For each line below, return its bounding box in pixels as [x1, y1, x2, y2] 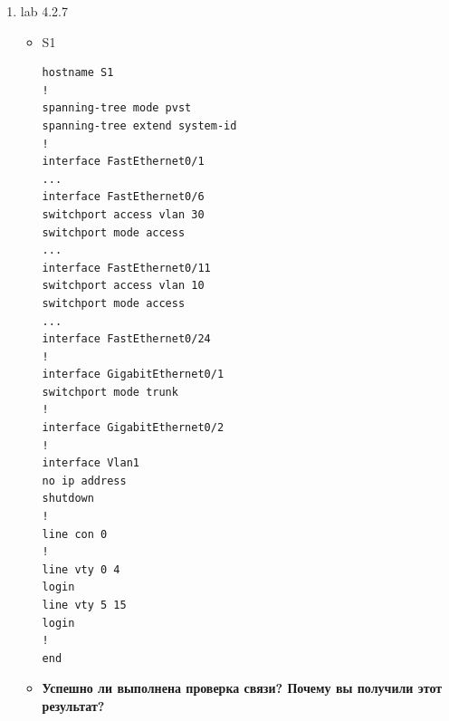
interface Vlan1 [42, 457, 139, 470]
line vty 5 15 [42, 599, 127, 611]
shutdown [42, 492, 94, 505]
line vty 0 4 [42, 562, 120, 576]
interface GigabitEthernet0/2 [42, 421, 224, 435]
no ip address [42, 474, 127, 487]
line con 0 [42, 527, 108, 541]
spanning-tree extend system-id [42, 119, 237, 132]
